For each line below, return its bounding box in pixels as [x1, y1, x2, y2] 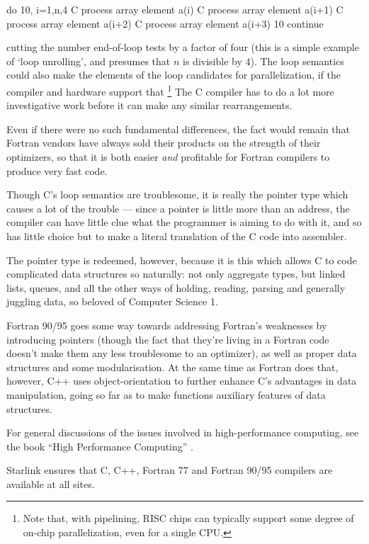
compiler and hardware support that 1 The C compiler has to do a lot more [6, 81, 334, 98]
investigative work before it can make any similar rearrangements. [6, 98, 293, 113]
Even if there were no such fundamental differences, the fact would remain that [6, 121, 351, 136]
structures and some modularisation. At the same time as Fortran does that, [6, 359, 339, 374]
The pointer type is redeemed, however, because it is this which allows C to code [6, 252, 357, 267]
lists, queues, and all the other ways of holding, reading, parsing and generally [6, 280, 346, 295]
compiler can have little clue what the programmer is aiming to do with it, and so [6, 215, 362, 229]
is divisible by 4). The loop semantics [183, 53, 344, 68]
